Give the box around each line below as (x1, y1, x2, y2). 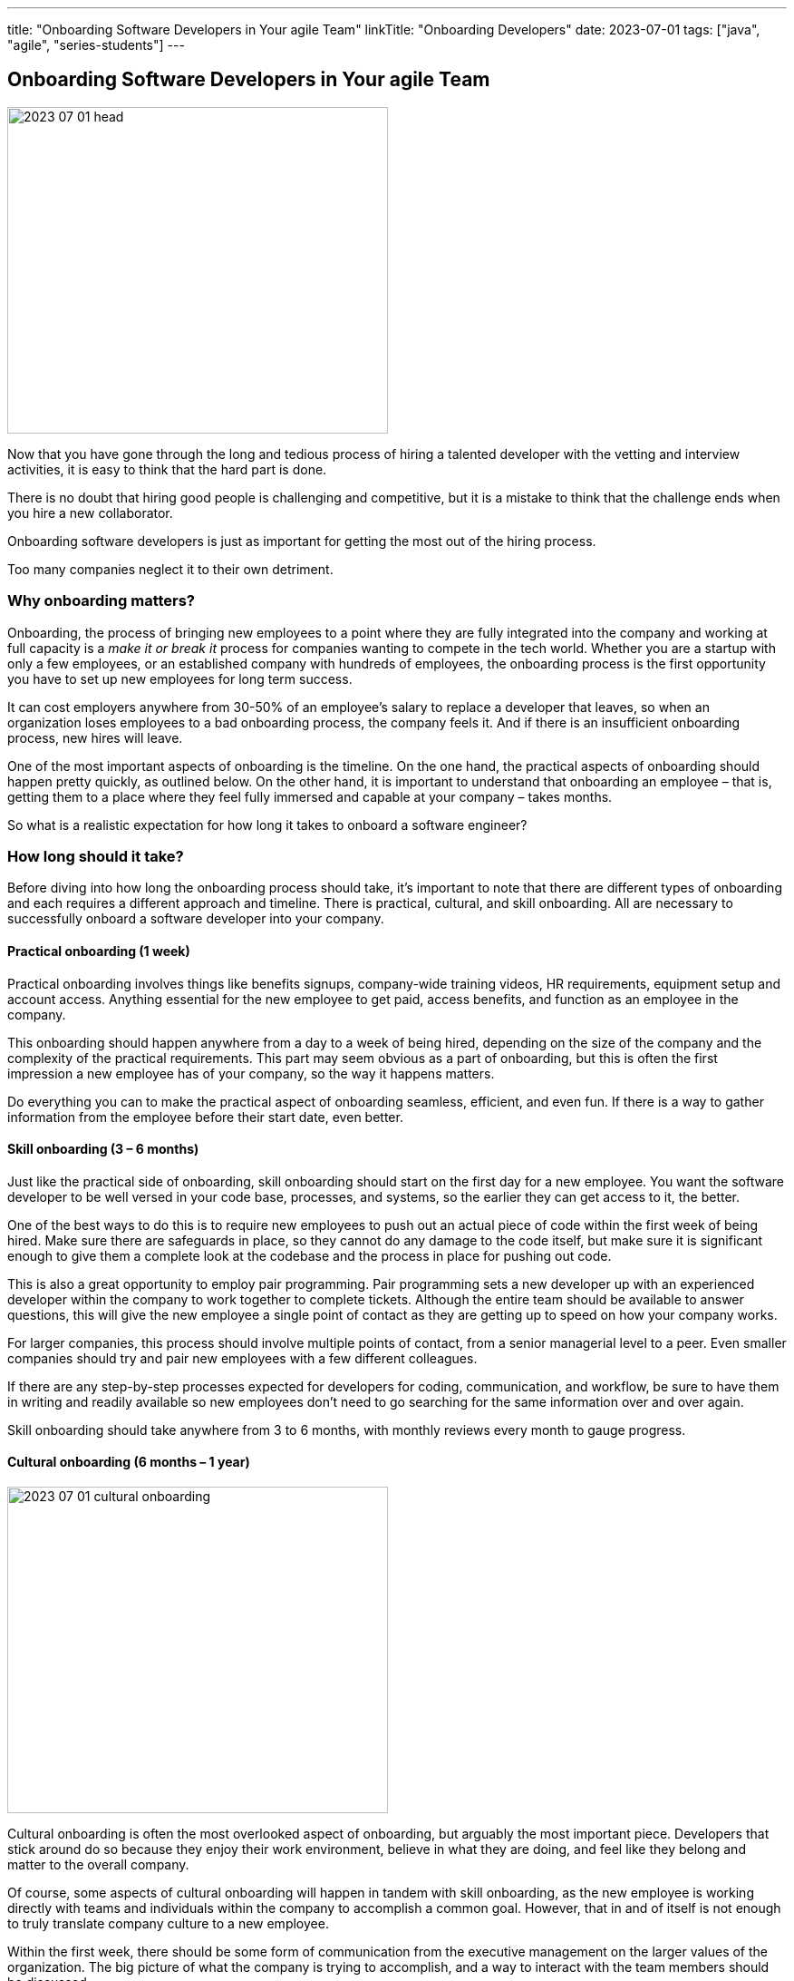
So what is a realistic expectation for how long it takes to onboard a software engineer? (7, 816, 528, 833)
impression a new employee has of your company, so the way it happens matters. (7, 1065, 495, 1081)
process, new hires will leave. (7, 729, 183, 746)
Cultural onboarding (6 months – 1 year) (7, 1454, 250, 1470)
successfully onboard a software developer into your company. (7, 911, 384, 927)
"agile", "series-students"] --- (7, 37, 185, 53)
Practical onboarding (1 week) (7, 942, 190, 959)
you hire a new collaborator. (7, 504, 173, 521)
